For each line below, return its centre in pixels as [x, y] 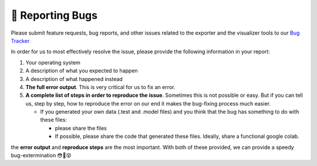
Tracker [20, 40]
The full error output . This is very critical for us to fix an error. [100, 87]
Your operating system [53, 62]
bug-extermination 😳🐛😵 [41, 155]
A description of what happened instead [74, 79]
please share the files [81, 128]
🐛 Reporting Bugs [54, 15]
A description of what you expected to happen [82, 71]
